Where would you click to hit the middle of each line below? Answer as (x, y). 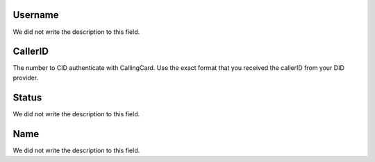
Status (27, 97)
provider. (26, 78)
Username (36, 15)
